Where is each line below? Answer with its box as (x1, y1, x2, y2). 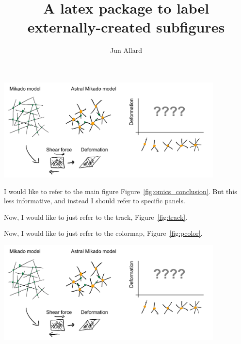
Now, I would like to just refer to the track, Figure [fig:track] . (4, 212, 188, 222)
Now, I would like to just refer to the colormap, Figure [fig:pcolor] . (4, 228, 203, 238)
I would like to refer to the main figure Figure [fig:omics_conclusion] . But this (4, 186, 237, 196)
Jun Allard (110, 45, 142, 55)
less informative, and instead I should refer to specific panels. (4, 196, 185, 206)
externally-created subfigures (27, 17, 225, 37)
